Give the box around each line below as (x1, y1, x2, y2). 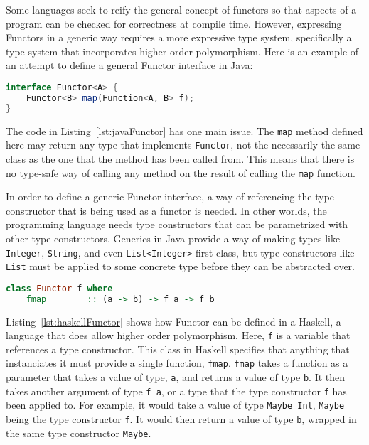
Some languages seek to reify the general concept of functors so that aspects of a (6, 2, 357, 16)
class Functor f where (6, 283, 113, 294)
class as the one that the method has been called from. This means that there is (6, 151, 355, 166)
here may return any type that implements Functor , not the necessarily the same (6, 137, 360, 152)
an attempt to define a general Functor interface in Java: (6, 58, 253, 73)
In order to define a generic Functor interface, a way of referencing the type (6, 189, 335, 204)
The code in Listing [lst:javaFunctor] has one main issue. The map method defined (6, 123, 363, 138)
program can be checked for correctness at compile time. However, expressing (6, 16, 342, 31)
